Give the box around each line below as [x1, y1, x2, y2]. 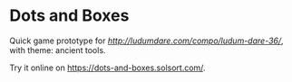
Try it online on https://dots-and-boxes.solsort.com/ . [9, 62, 206, 73]
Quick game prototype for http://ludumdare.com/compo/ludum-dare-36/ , [9, 35, 284, 46]
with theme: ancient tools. [9, 44, 106, 55]
